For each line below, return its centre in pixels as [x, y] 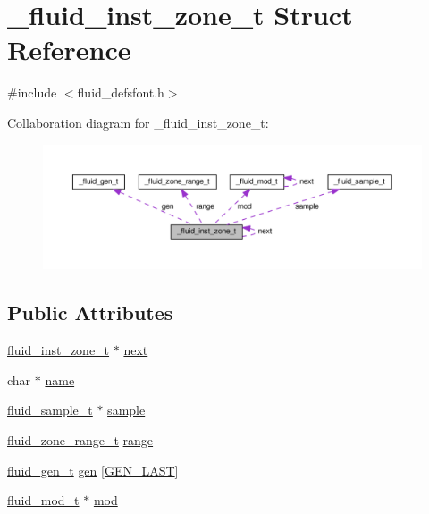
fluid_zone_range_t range [80, 440]
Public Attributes [90, 312]
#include [32, 93]
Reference [69, 50]
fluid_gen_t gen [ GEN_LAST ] [93, 470]
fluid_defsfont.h [121, 93]
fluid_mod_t [43, 500]
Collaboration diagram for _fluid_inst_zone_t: [138, 122]
